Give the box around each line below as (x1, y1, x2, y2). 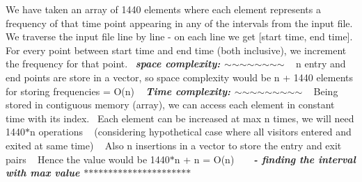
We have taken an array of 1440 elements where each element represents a (6, 2, 321, 16)
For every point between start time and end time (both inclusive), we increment (6, 42, 347, 57)
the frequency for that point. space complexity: (6, 56, 221, 71)
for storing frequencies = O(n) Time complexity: (6, 83, 231, 98)
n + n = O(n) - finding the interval (174, 151, 356, 166)
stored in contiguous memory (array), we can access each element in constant (6, 97, 335, 112)
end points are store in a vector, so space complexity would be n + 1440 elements (6, 69, 353, 84)
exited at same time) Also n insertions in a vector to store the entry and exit (6, 138, 342, 152)
